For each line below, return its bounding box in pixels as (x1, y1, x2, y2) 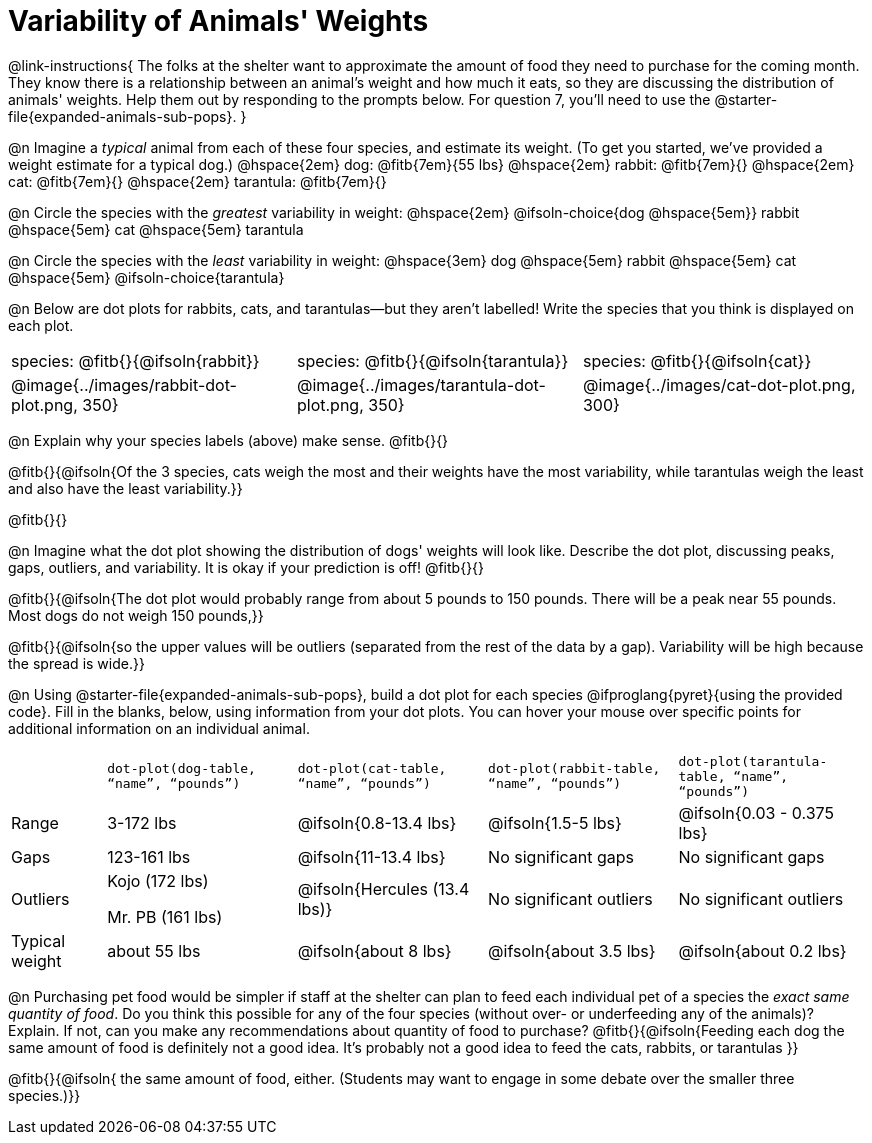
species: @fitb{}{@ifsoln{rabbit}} (11, 350, 260, 371)
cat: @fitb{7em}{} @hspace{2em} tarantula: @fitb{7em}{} (8, 172, 387, 190)
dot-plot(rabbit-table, (488, 761, 661, 777)
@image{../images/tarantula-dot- (296, 374, 546, 395)
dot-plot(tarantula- (678, 753, 828, 769)
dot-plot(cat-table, (297, 761, 447, 777)
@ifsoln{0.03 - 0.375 (678, 802, 834, 823)
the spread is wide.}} (8, 654, 145, 672)
